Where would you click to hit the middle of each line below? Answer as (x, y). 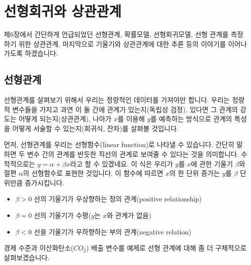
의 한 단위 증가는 (195, 173)
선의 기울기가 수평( (63, 215)
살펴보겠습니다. (27, 257)
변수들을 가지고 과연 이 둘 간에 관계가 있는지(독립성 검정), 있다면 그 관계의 (125, 109)
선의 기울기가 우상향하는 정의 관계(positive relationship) (118, 199)
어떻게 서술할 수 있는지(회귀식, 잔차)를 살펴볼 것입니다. (95, 128)
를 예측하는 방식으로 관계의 (191, 119)
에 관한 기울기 (212, 163)
